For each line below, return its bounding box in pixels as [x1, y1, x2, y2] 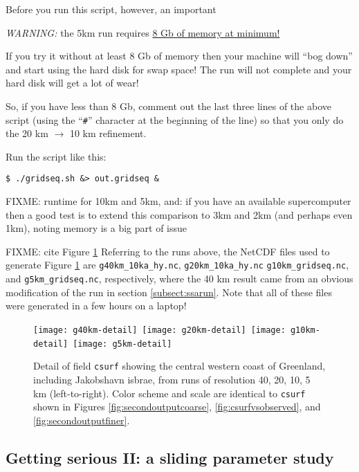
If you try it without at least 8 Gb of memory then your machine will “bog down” [6, 48, 353, 63]
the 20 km [6, 126, 48, 140]
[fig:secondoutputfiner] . [33, 412, 130, 427]
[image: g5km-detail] [73, 338, 172, 349]
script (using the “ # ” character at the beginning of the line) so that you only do [6, 112, 344, 127]
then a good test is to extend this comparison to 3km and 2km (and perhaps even [6, 207, 353, 221]
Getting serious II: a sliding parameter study [6, 446, 334, 468]
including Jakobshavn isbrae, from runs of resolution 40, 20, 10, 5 [33, 372, 311, 386]
